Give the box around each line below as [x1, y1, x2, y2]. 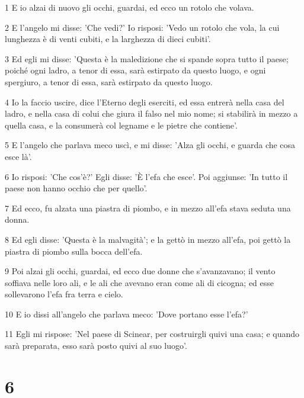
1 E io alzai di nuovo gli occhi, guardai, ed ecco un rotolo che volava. [5, 1, 254, 13]
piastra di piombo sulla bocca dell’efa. [5, 245, 143, 257]
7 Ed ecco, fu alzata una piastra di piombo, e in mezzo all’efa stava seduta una [5, 201, 291, 214]
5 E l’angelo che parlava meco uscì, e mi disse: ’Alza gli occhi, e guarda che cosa [5, 139, 296, 151]
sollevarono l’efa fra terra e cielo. [5, 288, 123, 300]
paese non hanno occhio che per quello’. [5, 182, 148, 194]
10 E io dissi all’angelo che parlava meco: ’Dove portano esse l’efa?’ [5, 307, 248, 320]
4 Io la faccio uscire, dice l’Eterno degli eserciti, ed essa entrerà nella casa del [5, 95, 284, 108]
